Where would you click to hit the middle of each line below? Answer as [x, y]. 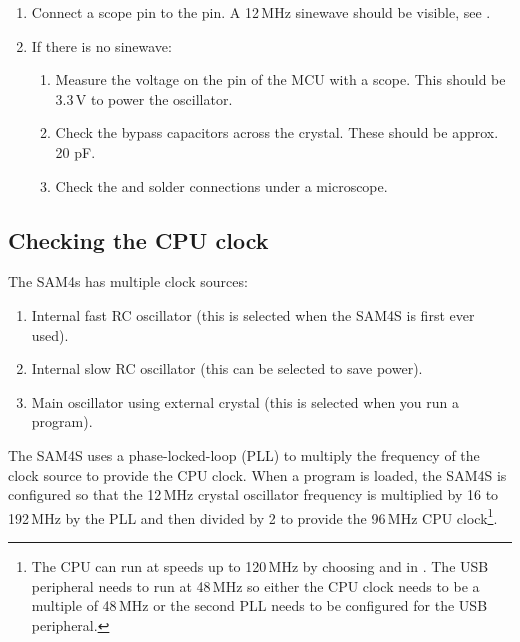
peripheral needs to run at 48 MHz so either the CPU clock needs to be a [255, 585]
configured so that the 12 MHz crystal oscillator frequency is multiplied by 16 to [253, 494]
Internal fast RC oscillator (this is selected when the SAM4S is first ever [253, 314]
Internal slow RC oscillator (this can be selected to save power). [227, 368]
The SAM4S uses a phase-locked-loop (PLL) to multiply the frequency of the [244, 454]
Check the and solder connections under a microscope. [221, 185]
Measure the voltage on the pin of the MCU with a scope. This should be [280, 79]
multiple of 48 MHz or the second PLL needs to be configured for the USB [259, 605]
